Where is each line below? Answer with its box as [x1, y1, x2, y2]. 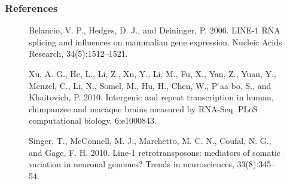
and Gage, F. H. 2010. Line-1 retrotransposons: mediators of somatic [29, 146, 281, 158]
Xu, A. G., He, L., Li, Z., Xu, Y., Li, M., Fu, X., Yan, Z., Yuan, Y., [29, 68, 276, 79]
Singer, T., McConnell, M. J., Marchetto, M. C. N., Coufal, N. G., [29, 134, 271, 146]
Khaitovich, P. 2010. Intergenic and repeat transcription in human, [29, 91, 274, 103]
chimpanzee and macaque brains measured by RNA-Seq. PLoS [29, 102, 258, 115]
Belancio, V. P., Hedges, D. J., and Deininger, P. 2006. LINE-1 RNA [29, 24, 280, 36]
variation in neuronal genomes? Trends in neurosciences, [29, 158, 234, 170]
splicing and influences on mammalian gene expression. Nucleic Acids [29, 35, 282, 48]
